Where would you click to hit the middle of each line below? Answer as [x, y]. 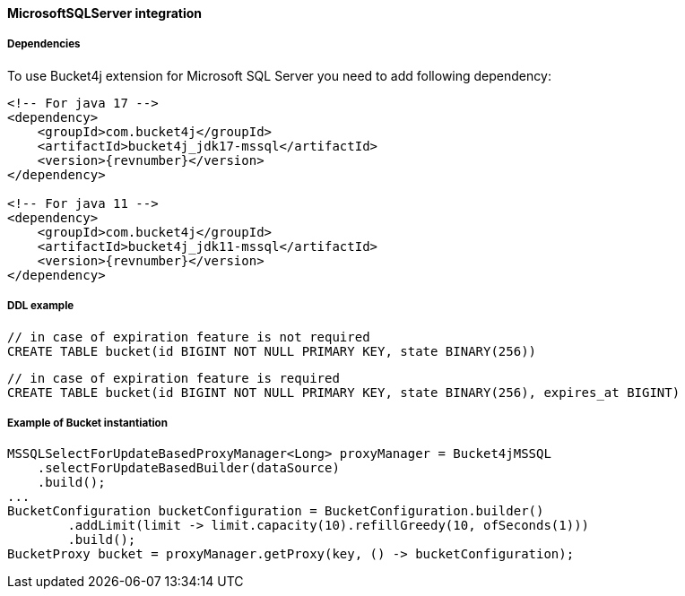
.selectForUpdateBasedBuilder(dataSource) [188, 468]
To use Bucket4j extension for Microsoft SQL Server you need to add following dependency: [279, 75]
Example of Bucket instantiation [87, 423]
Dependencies [44, 44]
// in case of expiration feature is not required [189, 337]
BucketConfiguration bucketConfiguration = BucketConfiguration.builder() [276, 511]
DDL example [41, 306]
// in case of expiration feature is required [173, 378]
